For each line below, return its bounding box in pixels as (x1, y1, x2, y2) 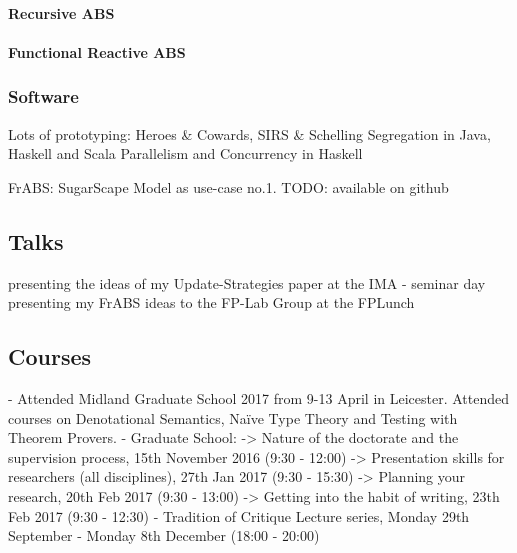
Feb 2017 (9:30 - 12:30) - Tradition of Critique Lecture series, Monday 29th (8, 505, 470, 526)
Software (8, 84, 79, 109)
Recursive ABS (8, 2, 115, 23)
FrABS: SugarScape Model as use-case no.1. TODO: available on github (8, 176, 449, 197)
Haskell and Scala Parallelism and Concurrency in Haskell (8, 143, 363, 164)
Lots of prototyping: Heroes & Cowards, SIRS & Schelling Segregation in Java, (8, 123, 491, 144)
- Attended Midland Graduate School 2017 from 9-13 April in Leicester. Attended (8, 387, 510, 408)
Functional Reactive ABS (8, 41, 186, 62)
